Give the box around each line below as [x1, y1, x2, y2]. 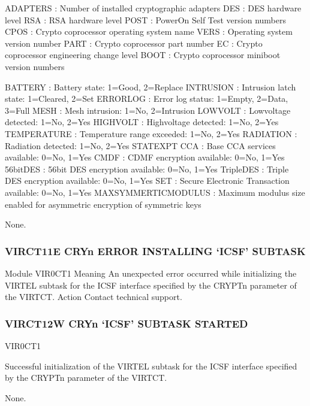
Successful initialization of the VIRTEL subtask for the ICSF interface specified [5, 359, 297, 372]
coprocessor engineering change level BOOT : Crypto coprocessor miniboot [5, 49, 281, 61]
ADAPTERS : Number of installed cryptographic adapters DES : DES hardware [5, 2, 302, 14]
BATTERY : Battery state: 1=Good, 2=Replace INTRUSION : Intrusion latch [5, 80, 296, 93]
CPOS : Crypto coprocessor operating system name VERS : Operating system [5, 25, 293, 38]
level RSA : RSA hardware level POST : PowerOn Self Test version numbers [5, 13, 287, 26]
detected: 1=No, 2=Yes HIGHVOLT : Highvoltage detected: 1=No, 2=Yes [5, 116, 279, 128]
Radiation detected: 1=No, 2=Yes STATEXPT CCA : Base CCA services [5, 139, 276, 152]
